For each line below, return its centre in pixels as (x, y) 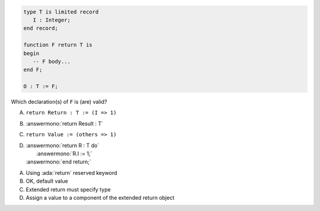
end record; (41, 28)
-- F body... (52, 61)
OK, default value (47, 181)
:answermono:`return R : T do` (63, 145)
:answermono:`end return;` (58, 162)
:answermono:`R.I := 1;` (64, 154)
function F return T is (58, 45)
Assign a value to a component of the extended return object (100, 198)
